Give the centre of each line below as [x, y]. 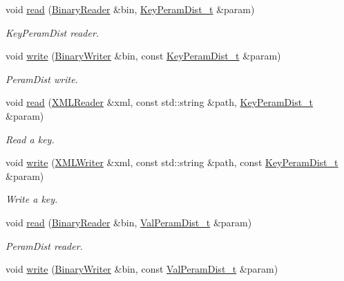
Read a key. [30, 139]
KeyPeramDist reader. [52, 32]
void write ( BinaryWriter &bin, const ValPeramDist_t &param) [142, 269]
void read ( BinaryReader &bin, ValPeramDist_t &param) [129, 222]
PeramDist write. [42, 79]
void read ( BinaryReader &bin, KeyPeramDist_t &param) [130, 9]
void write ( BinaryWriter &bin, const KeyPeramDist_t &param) [143, 56]
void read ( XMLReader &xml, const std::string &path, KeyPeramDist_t [160, 102]
